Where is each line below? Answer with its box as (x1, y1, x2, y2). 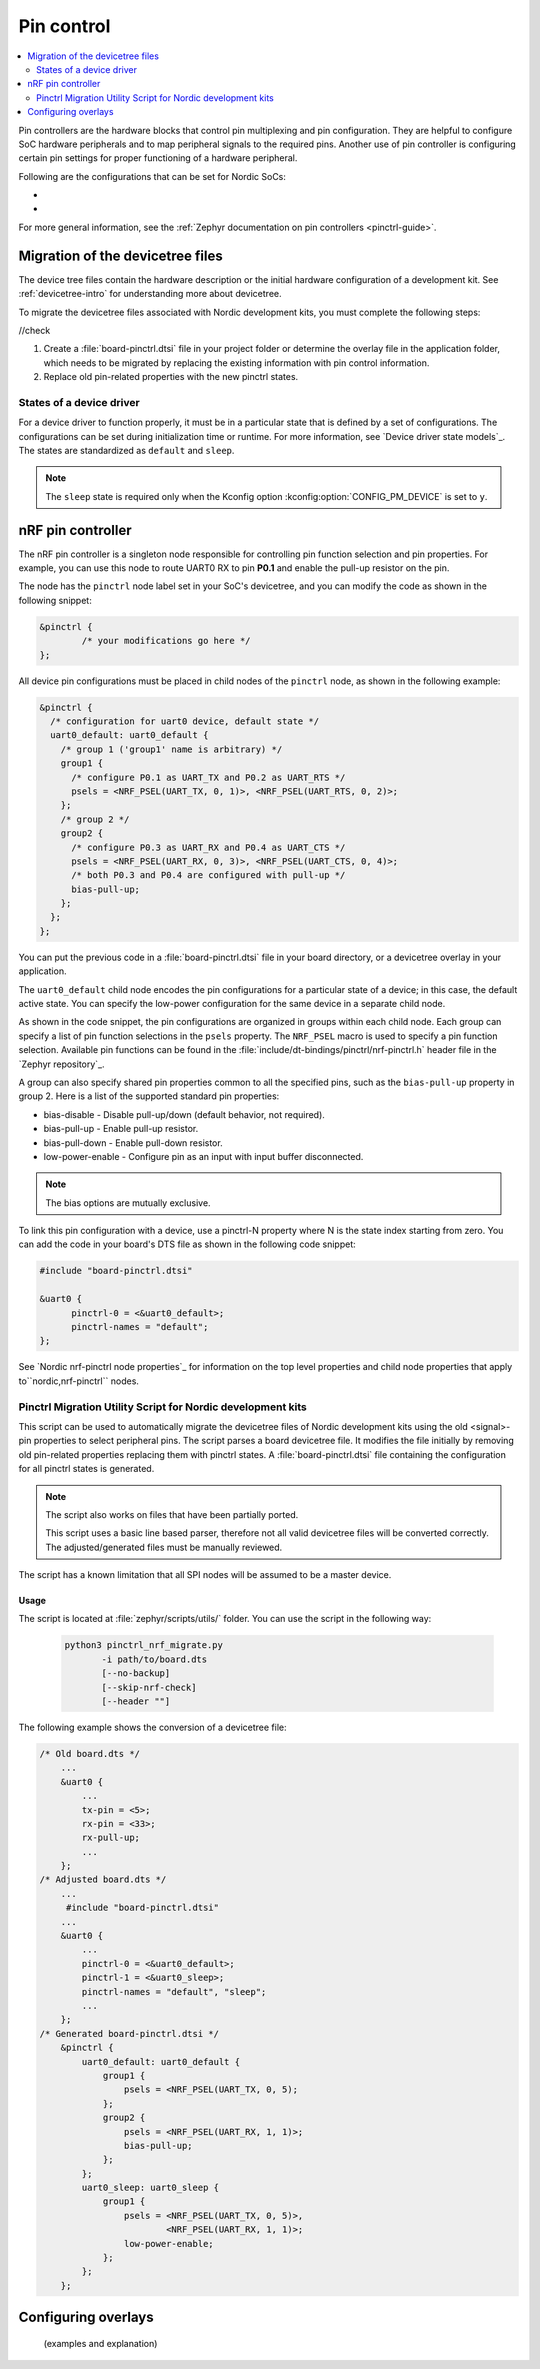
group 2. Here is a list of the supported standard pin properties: (18, 1090, 280, 1102)
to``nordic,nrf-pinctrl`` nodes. (18, 1375, 140, 1387)
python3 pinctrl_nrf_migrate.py (64, 1640, 224, 1651)
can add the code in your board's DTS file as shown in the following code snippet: (18, 1238, 357, 1250)
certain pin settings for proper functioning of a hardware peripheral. (18, 152, 298, 164)
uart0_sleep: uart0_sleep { (81, 2182, 220, 2194)
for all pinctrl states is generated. (18, 1463, 155, 1475)
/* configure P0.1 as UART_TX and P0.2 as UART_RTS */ (71, 771, 346, 783)
